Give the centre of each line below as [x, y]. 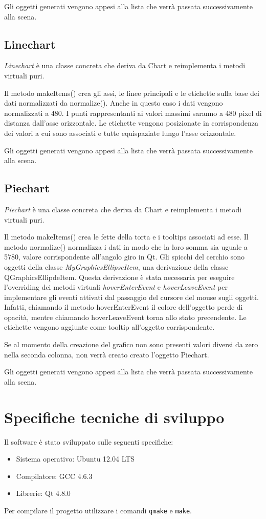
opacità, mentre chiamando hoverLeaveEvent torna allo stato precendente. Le [125, 317]
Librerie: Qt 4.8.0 [43, 493]
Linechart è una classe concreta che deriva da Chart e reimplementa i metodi [125, 65]
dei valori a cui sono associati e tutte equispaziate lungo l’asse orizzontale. [120, 133]
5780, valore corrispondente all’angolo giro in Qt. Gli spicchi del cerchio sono [124, 257]
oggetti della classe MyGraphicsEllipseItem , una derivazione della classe [116, 266]
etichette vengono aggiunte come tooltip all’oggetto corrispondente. [109, 327]
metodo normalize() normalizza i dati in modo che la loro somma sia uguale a [126, 246]
